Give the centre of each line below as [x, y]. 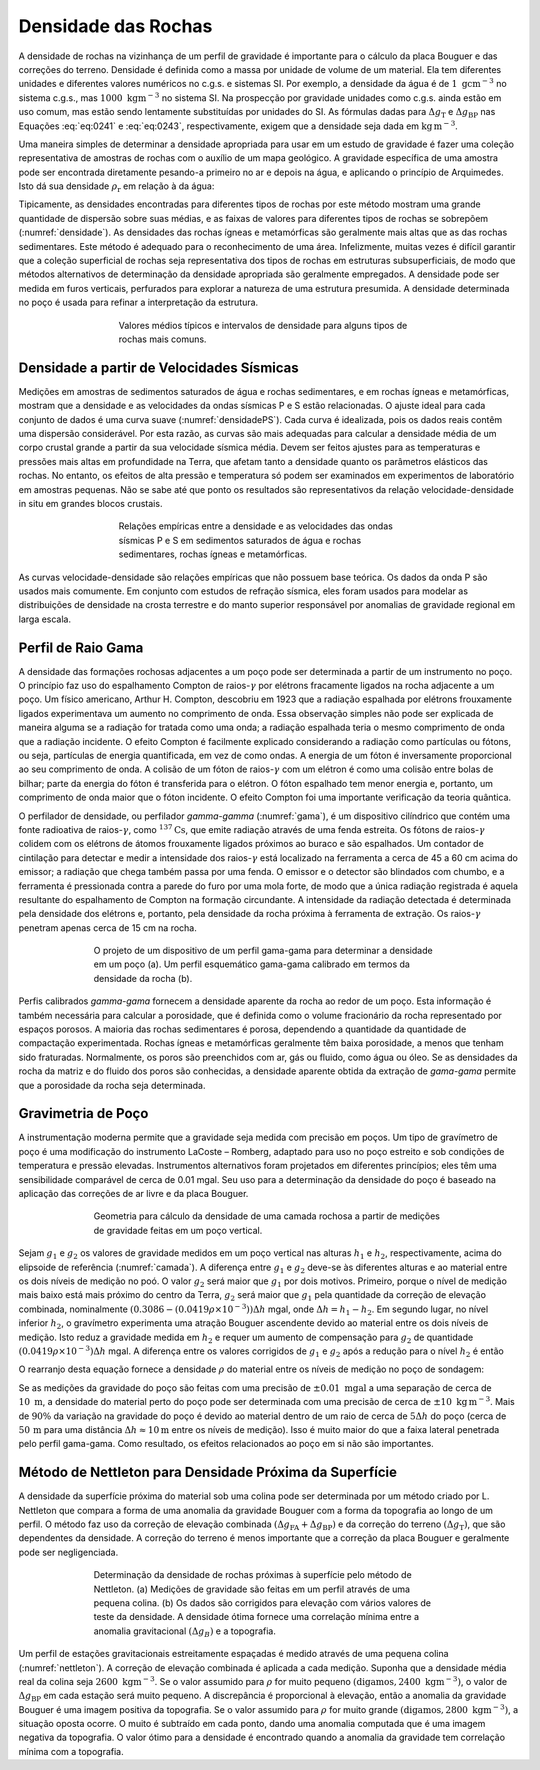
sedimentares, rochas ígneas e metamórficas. [213, 554]
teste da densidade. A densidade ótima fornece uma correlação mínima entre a [256, 1617]
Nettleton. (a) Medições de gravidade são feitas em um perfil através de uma [251, 1589]
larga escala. [45, 619]
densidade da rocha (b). [143, 978]
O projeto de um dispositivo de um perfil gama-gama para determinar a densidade [263, 951]
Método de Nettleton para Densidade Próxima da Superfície [208, 1472]
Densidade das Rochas [115, 26]
